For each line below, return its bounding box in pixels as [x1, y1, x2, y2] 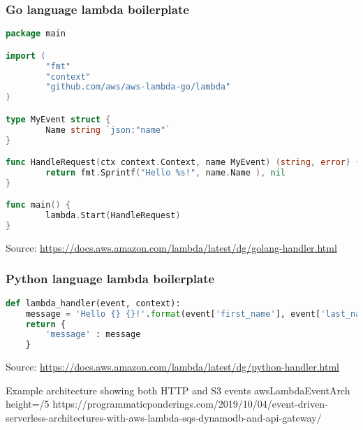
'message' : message [45, 329, 141, 340]
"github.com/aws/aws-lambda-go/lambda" [45, 82, 231, 92]
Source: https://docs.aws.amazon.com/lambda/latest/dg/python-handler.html [6, 359, 339, 374]
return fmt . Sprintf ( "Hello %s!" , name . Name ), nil [45, 167, 286, 178]
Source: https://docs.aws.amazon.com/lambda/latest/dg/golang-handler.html [6, 240, 337, 255]
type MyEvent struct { [6, 114, 111, 124]
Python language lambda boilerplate [6, 270, 215, 287]
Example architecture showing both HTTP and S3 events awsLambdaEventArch [6, 382, 350, 397]
